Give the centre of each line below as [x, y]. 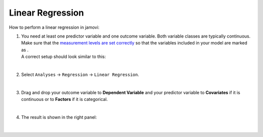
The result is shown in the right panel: [59, 117]
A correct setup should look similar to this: [64, 57]
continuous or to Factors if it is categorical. [65, 99]
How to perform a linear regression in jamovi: [54, 27]
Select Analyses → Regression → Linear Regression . [80, 74]
